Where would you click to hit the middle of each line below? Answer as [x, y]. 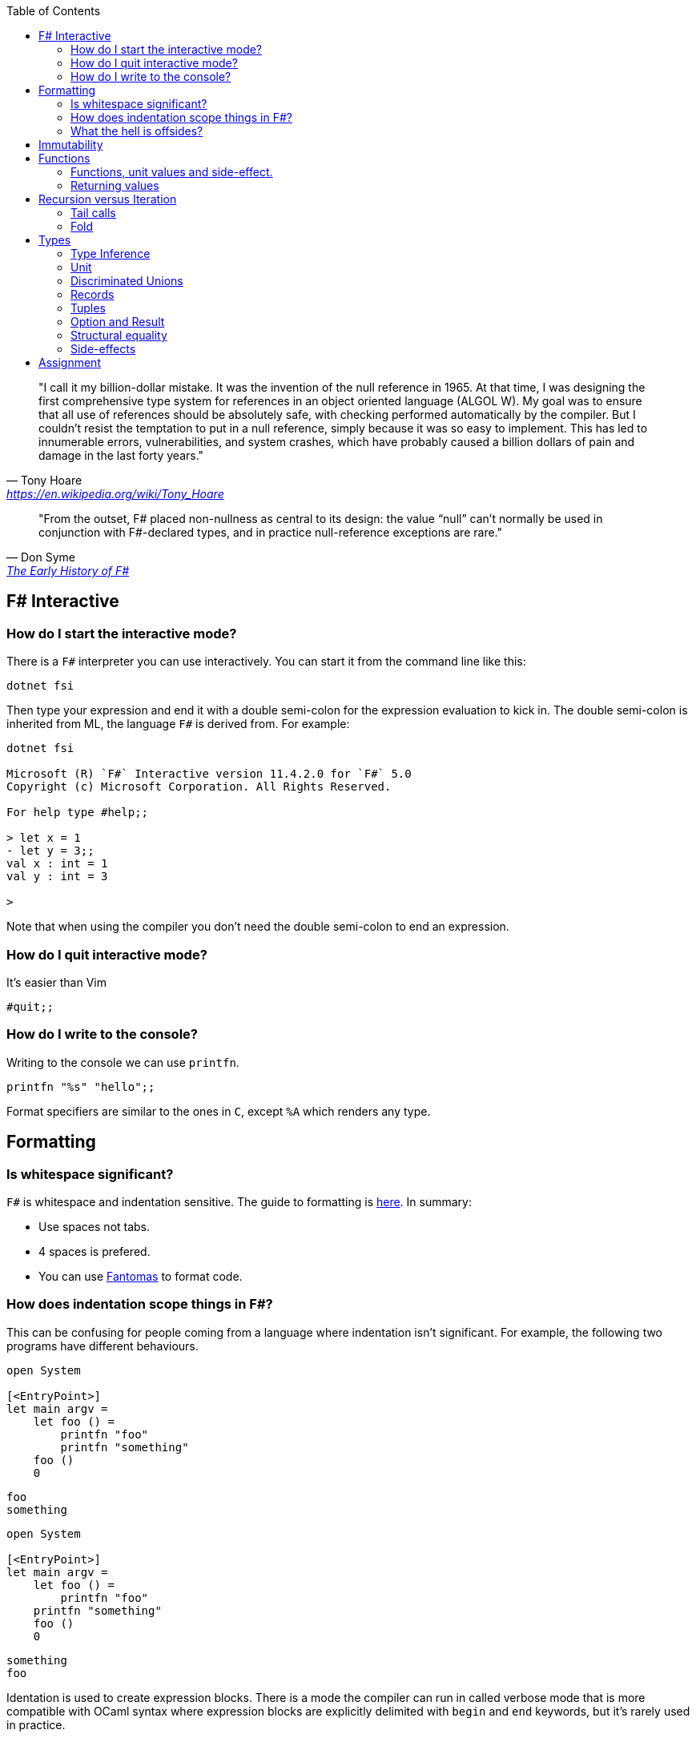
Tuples [88, 308]
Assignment [70, 362]
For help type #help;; [78, 813]
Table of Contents [54, 11]
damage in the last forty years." [121, 455]
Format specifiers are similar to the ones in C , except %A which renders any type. [219, 1111]
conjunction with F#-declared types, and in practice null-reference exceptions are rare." [270, 532]
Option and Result [118, 322]
